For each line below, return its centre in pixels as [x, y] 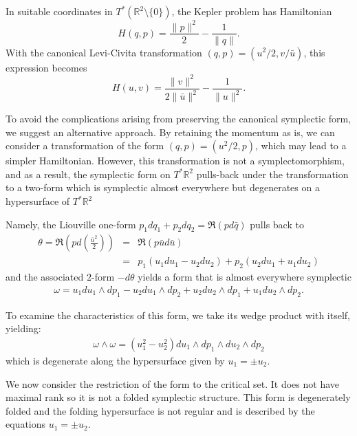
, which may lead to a [301, 145]
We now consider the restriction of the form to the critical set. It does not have [173, 383]
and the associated [45, 277]
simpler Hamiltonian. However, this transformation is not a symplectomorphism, [175, 161]
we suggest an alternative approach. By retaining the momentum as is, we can [170, 132]
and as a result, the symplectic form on [88, 174]
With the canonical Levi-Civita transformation [104, 52]
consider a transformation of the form [85, 145]
